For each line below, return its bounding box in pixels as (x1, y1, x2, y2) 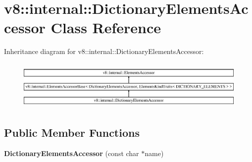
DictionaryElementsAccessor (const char (4, 148, 139, 159)
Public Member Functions (4, 125, 140, 140)
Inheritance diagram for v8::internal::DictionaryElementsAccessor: (4, 46, 204, 56)
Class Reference (50, 17, 161, 38)
